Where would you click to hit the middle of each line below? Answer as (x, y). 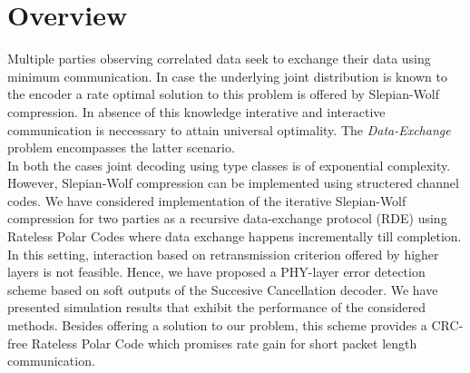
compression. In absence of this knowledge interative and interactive (196, 111)
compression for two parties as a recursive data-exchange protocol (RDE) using (227, 218)
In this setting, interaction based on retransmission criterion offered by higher (223, 254)
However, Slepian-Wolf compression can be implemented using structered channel (233, 183)
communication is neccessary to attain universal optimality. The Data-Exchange (229, 129)
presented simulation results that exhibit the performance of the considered (217, 307)
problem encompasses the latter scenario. (121, 147)
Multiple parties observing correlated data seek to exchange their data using (219, 59)
